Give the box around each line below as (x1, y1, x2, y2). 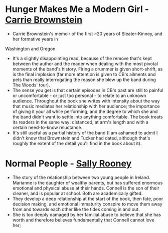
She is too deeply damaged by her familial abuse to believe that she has (12, 211, 161, 217)
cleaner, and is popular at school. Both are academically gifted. (12, 190, 143, 196)
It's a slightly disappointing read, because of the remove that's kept (12, 55, 152, 61)
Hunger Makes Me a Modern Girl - (5, 3, 149, 15)
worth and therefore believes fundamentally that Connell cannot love (12, 216, 154, 223)
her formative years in (12, 36, 58, 42)
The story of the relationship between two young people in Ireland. (12, 174, 150, 180)
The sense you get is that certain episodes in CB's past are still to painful (12, 87, 163, 93)
